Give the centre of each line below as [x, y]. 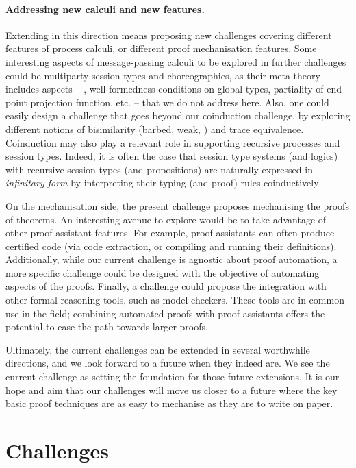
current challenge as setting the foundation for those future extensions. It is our [173, 377]
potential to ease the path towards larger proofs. [107, 327]
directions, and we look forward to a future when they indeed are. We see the [168, 363]
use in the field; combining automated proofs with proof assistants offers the [165, 313]
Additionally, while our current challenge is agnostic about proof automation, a [171, 259]
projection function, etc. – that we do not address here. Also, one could [180, 102]
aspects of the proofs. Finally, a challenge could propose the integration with [166, 286]
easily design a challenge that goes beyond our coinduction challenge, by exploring [178, 115]
